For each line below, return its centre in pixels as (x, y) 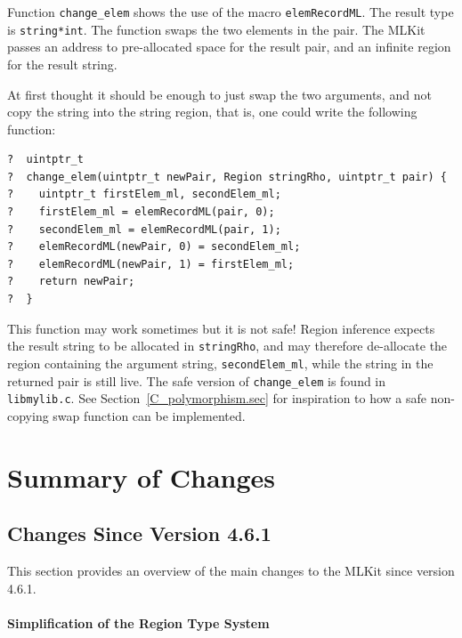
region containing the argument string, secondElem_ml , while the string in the (220, 363)
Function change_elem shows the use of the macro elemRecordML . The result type (231, 12)
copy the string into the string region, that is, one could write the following (212, 112)
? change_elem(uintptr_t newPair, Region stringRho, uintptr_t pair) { (227, 177)
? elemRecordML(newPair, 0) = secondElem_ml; (154, 247)
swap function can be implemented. (149, 415)
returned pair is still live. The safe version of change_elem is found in (197, 380)
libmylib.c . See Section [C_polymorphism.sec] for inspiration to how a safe (217, 398)
